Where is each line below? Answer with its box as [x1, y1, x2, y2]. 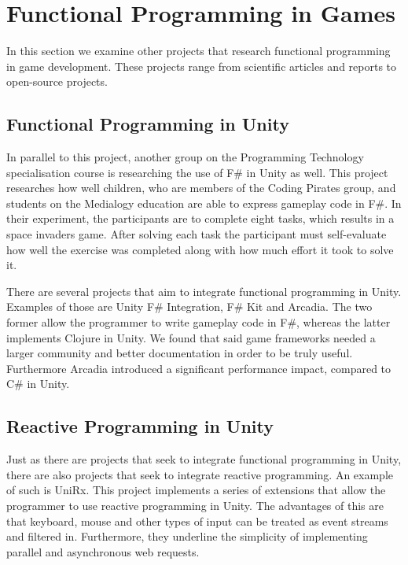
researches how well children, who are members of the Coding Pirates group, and [6, 179, 396, 196]
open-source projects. [6, 73, 108, 90]
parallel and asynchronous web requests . [6, 543, 200, 559]
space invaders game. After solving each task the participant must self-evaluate [6, 226, 387, 242]
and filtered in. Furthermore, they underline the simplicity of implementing [6, 528, 368, 545]
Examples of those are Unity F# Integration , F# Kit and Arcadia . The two [6, 298, 373, 315]
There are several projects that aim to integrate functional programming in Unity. [6, 282, 402, 299]
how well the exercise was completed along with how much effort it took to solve [6, 241, 394, 257]
